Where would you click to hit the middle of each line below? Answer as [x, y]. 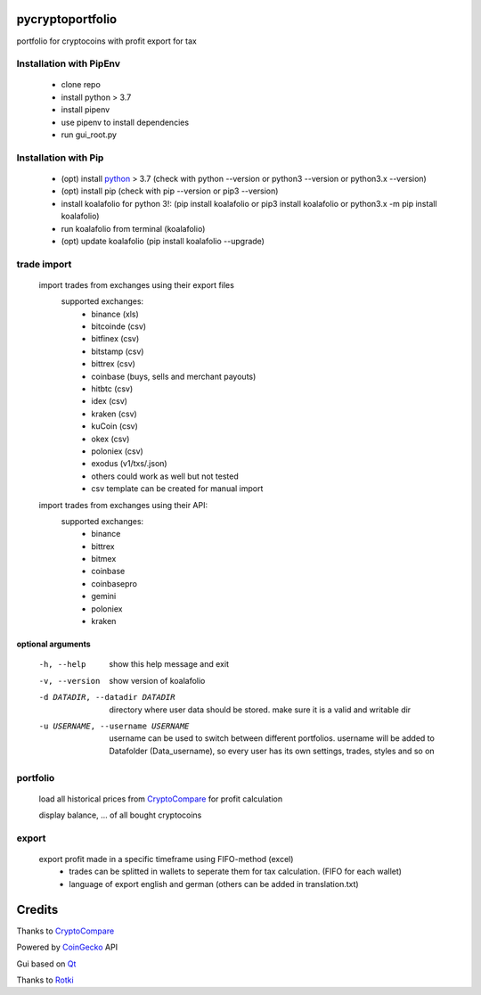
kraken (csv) [114, 414]
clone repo [81, 85]
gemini [104, 596]
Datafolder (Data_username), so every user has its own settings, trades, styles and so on [272, 751]
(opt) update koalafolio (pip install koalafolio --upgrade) [163, 241]
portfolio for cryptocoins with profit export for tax [107, 41]
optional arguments [53, 644]
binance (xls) [115, 314]
